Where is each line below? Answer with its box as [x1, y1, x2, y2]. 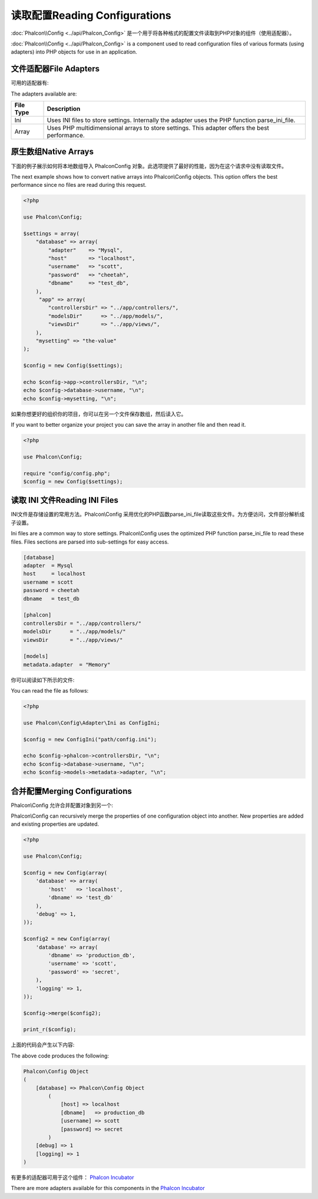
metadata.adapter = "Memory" [23, 661, 111, 668]
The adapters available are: [11, 90, 77, 97]
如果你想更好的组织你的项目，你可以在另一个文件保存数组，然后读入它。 [11, 410, 187, 417]
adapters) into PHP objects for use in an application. [11, 48, 138, 55]
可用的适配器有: [11, 80, 49, 87]
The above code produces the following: [11, 1052, 109, 1059]
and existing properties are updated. [11, 821, 100, 828]
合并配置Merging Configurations [11, 786, 132, 796]
